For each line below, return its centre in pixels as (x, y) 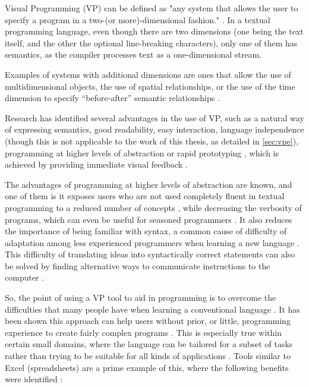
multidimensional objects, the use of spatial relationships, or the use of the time (150, 86)
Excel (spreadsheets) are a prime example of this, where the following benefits (147, 367)
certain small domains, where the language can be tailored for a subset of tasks (149, 344)
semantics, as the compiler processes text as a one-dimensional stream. (133, 54)
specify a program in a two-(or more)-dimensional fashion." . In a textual (138, 19)
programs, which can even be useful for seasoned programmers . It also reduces (149, 219)
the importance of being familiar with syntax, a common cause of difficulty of (146, 231)
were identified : (34, 379)
